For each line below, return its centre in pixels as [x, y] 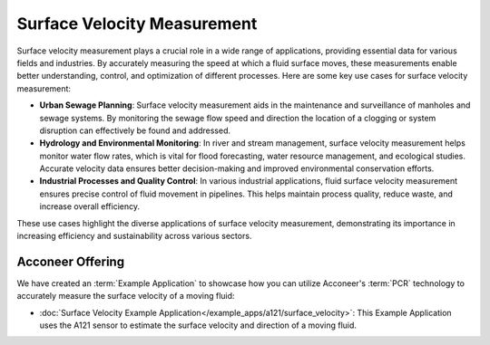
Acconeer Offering [71, 261]
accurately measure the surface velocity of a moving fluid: [126, 296]
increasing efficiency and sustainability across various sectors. [134, 236]
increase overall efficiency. [90, 206]
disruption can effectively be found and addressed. [135, 130]
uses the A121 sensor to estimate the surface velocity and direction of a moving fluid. [198, 325]
